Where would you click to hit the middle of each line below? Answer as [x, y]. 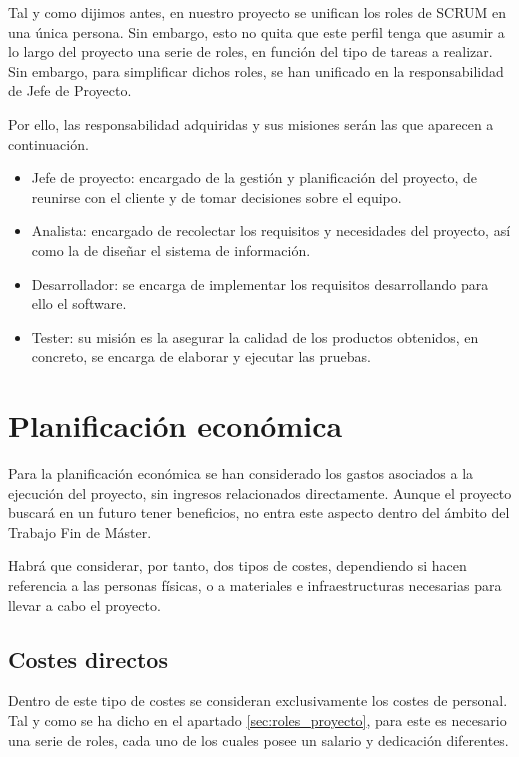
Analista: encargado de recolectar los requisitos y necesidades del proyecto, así [271, 230]
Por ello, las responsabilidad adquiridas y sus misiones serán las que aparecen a [251, 123]
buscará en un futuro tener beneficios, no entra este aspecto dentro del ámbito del [259, 512]
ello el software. [79, 303]
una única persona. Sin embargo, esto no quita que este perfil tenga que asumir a [256, 31]
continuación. [48, 143]
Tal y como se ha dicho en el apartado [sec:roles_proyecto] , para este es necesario [257, 719]
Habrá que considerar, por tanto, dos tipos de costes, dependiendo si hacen [237, 565]
